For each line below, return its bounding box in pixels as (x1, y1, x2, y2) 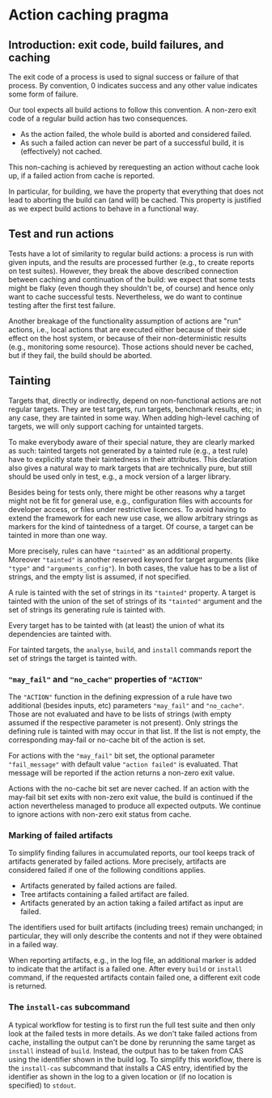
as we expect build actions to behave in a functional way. (8, 204, 199, 213)
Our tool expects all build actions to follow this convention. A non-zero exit (8, 105, 257, 114)
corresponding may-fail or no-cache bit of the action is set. (8, 735, 206, 745)
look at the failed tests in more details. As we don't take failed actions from (8, 1028, 257, 1038)
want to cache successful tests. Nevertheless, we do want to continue (8, 292, 243, 301)
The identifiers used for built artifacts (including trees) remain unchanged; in (8, 922, 263, 933)
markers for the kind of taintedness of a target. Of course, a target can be (8, 521, 253, 532)
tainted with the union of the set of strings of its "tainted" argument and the (8, 596, 263, 605)
